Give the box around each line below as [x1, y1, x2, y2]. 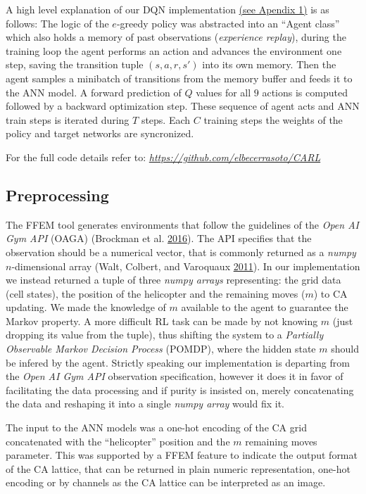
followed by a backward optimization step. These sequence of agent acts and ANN [6, 99, 360, 113]
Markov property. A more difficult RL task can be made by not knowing [6, 313, 318, 328]
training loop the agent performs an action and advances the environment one [6, 43, 342, 58]
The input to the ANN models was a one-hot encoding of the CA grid [6, 420, 307, 435]
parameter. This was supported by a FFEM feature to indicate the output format [6, 448, 358, 462]
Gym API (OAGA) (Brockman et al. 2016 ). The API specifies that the [6, 231, 312, 246]
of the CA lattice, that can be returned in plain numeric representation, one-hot [6, 461, 351, 476]
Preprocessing [6, 184, 109, 205]
